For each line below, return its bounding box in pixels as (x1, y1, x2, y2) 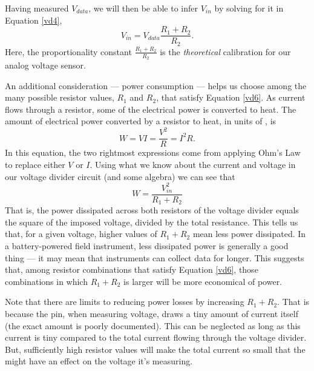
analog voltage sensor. (5, 58, 86, 71)
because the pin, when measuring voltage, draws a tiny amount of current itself (5, 307, 299, 320)
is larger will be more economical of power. (123, 275, 283, 287)
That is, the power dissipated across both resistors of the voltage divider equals (5, 204, 299, 216)
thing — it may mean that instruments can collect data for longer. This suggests (5, 251, 304, 264)
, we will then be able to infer (88, 2, 198, 14)
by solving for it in (214, 2, 284, 14)
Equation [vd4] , (5, 13, 62, 26)
